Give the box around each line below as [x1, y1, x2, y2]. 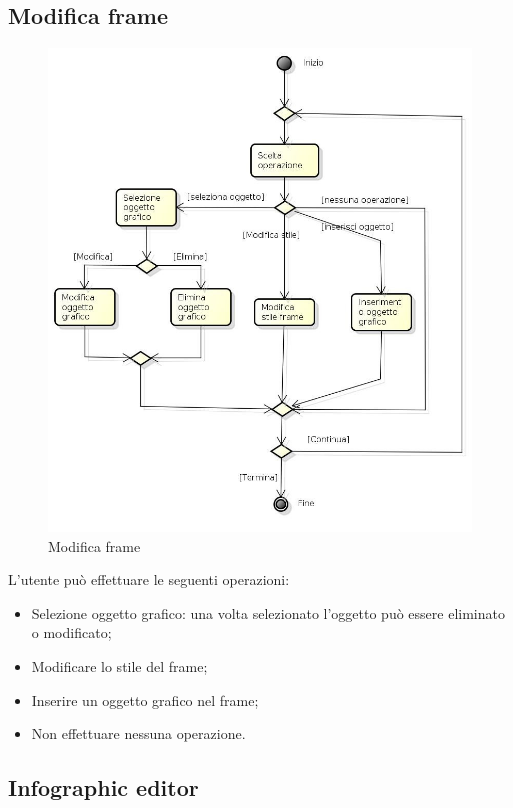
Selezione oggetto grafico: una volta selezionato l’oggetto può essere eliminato [31, 602, 505, 623]
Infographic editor [8, 772, 199, 803]
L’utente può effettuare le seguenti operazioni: [8, 569, 290, 590]
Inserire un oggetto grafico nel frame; [31, 689, 259, 710]
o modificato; [31, 622, 112, 643]
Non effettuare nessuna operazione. [31, 723, 246, 744]
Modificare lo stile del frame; [31, 656, 208, 676]
